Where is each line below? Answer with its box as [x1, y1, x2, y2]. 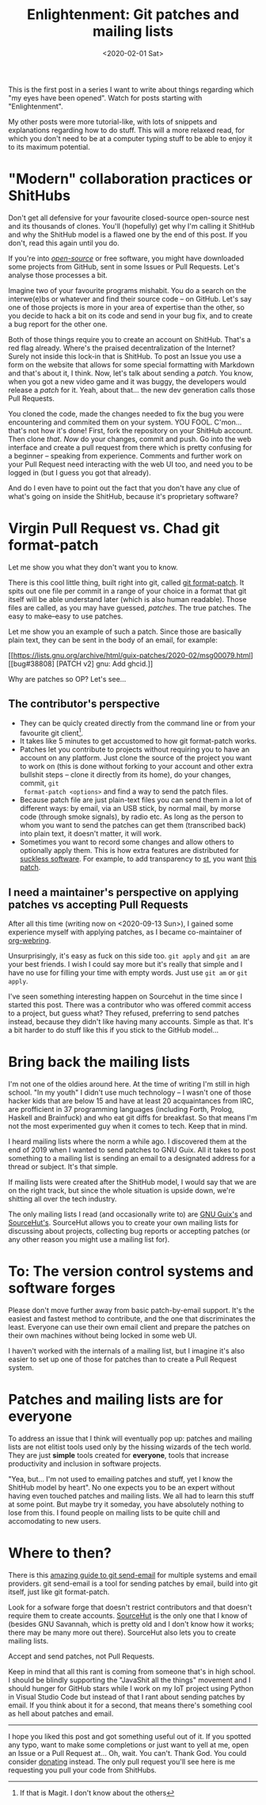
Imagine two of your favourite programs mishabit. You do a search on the [8, 285, 247, 295]
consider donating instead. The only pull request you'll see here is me [8, 1757, 236, 1766]
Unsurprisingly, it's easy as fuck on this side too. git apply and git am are [8, 951, 251, 961]
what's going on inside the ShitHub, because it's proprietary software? [8, 491, 239, 501]
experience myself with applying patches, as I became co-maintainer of [8, 927, 243, 937]
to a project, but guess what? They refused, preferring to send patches [8, 1008, 240, 1019]
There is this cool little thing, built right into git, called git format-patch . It [8, 577, 245, 587]
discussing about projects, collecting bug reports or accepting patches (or [8, 1226, 251, 1236]
